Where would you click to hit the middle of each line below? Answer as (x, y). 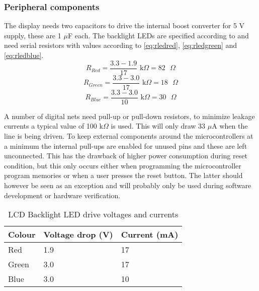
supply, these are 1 (33, 35)
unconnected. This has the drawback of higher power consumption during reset (126, 156)
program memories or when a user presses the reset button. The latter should (123, 175)
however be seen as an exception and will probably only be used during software (128, 185)
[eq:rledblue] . (24, 55)
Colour (22, 235)
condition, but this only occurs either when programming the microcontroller (123, 165)
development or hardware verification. (62, 195)
